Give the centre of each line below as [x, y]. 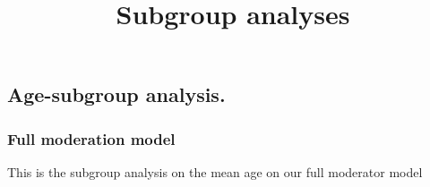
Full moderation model [91, 138]
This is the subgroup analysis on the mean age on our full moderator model [215, 171]
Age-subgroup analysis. [116, 94]
